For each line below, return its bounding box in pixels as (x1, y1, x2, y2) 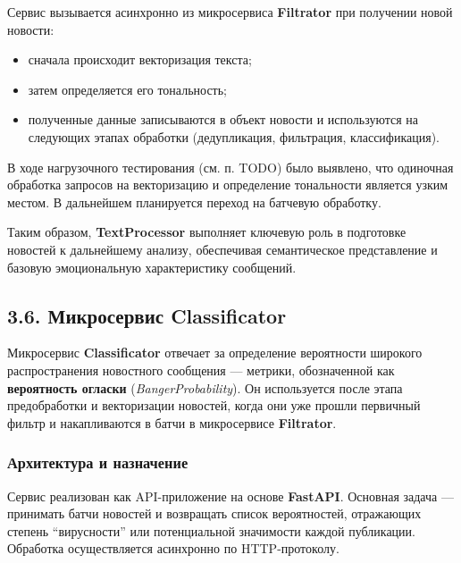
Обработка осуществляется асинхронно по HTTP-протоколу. (7, 539, 339, 558)
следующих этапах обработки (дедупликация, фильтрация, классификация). (28, 127, 440, 146)
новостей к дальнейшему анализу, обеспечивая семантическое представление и (7, 239, 438, 258)
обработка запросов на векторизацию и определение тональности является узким (7, 175, 448, 194)
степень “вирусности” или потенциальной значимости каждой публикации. (7, 521, 415, 540)
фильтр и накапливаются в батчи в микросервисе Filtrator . (7, 413, 337, 432)
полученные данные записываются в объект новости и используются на (28, 110, 418, 129)
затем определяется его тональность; (28, 80, 227, 98)
